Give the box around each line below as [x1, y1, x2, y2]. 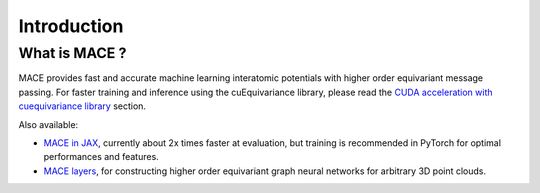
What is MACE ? [18, 44, 127, 62]
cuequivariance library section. [18, 100, 147, 112]
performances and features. [43, 151, 159, 163]
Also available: [18, 118, 79, 130]
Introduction [18, 15, 124, 37]
